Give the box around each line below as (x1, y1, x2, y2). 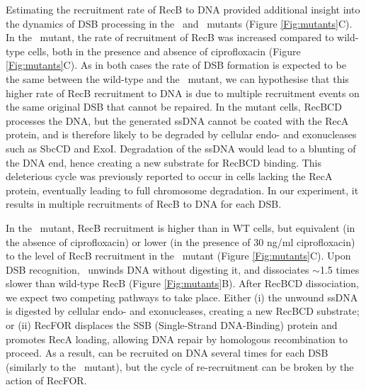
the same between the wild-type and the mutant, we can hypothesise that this (6, 71, 349, 86)
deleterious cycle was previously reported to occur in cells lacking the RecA (6, 169, 333, 184)
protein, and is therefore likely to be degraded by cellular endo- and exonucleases (6, 127, 357, 142)
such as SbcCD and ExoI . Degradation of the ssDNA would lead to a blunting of (6, 140, 356, 155)
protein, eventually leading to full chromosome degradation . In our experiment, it (6, 182, 359, 197)
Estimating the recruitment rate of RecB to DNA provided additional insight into (6, 2, 360, 16)
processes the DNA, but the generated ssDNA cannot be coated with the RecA (6, 113, 349, 128)
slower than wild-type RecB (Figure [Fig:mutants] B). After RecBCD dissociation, (6, 276, 359, 291)
